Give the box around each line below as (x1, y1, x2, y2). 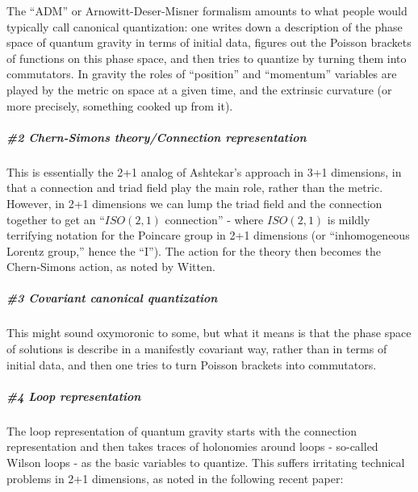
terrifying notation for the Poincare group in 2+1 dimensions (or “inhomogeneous (6, 227, 410, 244)
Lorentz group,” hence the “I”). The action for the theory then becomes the (6, 242, 381, 259)
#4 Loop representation (6, 387, 141, 404)
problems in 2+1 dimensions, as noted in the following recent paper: (6, 469, 344, 486)
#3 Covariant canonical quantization (6, 290, 218, 306)
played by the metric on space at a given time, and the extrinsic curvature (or (6, 81, 392, 98)
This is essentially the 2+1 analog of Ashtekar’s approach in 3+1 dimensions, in (6, 163, 402, 180)
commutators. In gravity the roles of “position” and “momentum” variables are (6, 65, 397, 82)
